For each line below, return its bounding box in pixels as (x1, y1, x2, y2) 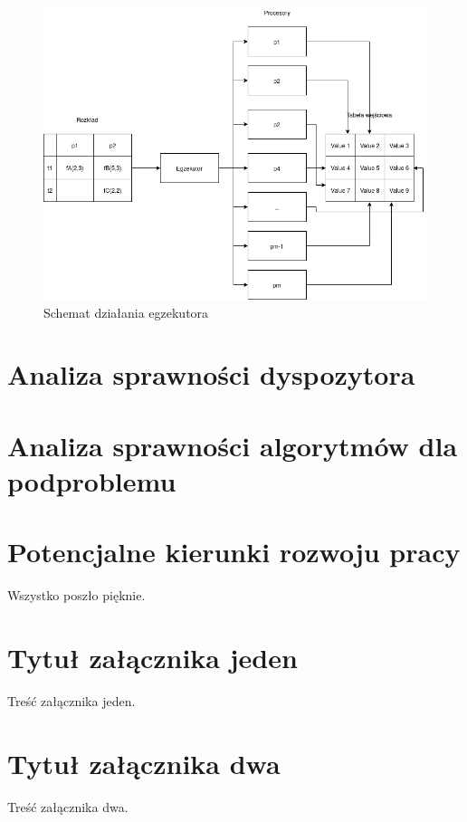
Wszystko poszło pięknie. (7, 586, 146, 605)
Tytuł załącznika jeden (7, 639, 298, 675)
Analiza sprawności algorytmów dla (7, 426, 458, 464)
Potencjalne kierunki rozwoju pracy (7, 533, 461, 570)
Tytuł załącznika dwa (7, 744, 281, 781)
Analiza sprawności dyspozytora (7, 356, 415, 393)
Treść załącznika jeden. (7, 691, 136, 710)
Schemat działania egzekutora (43, 302, 209, 321)
